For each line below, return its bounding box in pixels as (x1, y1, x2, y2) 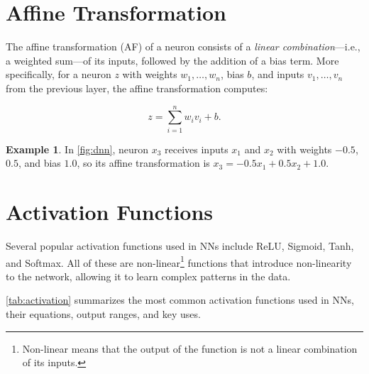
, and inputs (251, 67, 304, 82)
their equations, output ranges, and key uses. (6, 306, 201, 321)
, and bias (18, 155, 61, 170)
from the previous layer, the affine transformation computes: (6, 80, 268, 95)
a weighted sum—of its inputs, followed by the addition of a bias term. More (6, 53, 339, 67)
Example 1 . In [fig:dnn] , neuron (6, 141, 149, 156)
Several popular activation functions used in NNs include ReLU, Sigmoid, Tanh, (6, 238, 354, 253)
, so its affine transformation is (77, 155, 210, 170)
